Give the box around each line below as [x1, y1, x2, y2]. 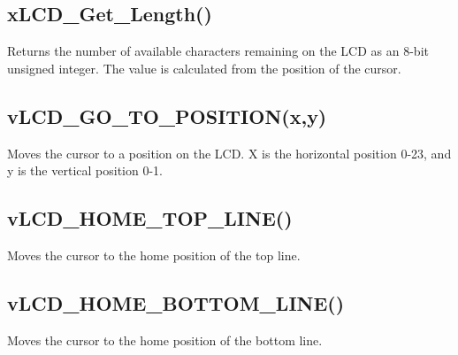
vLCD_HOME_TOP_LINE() [7, 205, 293, 232]
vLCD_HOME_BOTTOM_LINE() [7, 289, 345, 316]
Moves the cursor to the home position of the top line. [7, 245, 301, 264]
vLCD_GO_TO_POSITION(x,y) [7, 102, 327, 129]
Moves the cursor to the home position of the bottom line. [7, 330, 323, 349]
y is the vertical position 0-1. [7, 161, 163, 180]
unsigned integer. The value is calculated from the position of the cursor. [7, 58, 401, 77]
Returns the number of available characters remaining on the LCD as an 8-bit [7, 42, 429, 60]
